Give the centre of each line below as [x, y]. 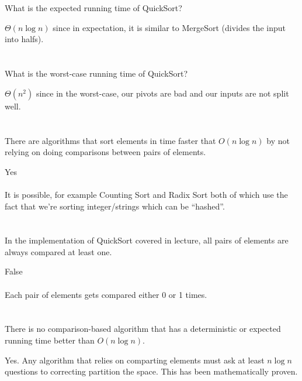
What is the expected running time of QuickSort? [93, 8]
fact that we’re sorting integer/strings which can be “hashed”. [115, 206]
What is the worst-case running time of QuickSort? [96, 73]
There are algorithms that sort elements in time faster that [110, 140]
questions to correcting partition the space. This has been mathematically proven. [151, 371]
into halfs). [24, 39]
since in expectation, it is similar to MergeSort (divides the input [169, 27]
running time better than [50, 340]
